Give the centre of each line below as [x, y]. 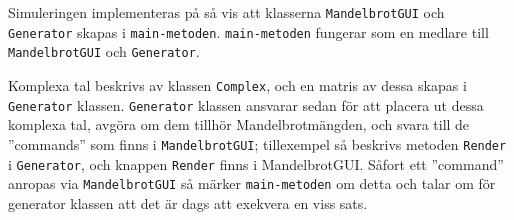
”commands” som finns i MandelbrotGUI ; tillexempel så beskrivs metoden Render [257, 143]
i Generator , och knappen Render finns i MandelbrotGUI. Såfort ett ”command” [256, 163]
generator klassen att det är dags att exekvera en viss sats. [188, 202]
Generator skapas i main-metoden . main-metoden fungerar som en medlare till [248, 31]
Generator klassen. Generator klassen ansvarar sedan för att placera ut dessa [246, 104]
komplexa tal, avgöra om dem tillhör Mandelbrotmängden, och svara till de [239, 124]
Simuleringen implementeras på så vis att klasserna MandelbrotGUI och [226, 12]
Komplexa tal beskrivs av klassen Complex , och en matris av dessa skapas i [237, 84]
